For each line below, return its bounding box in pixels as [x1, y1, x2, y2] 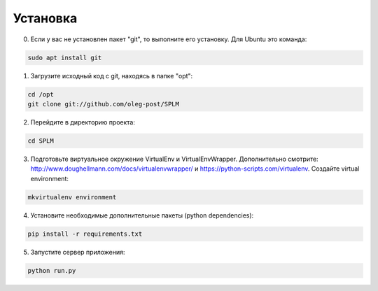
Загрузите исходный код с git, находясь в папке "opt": [30, 71, 193, 80]
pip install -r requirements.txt [27, 229, 143, 238]
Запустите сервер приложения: [30, 248, 125, 256]
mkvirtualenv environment [27, 193, 117, 201]
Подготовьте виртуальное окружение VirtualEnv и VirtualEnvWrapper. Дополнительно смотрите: [30, 155, 318, 163]
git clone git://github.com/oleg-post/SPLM [27, 100, 180, 108]
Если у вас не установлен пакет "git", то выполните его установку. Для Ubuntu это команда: [30, 35, 307, 43]
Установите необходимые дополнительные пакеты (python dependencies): [30, 211, 254, 220]
